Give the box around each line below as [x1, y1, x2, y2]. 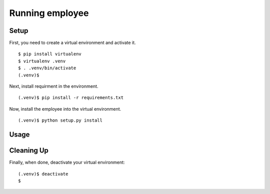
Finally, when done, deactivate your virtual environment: [9, 160, 125, 166]
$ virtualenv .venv [18, 58, 66, 64]
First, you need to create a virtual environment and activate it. [9, 40, 136, 46]
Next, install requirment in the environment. [9, 83, 98, 89]
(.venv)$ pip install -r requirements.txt [18, 95, 124, 101]
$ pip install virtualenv [18, 51, 82, 57]
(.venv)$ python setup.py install [18, 118, 102, 123]
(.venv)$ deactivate [18, 171, 68, 177]
